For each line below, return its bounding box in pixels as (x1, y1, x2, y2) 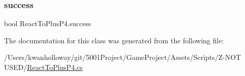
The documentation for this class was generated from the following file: (4, 35, 224, 45)
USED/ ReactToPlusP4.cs (4, 62, 83, 72)
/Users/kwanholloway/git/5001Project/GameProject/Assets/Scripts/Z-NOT (4, 52, 241, 62)
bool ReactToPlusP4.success (4, 18, 91, 29)
